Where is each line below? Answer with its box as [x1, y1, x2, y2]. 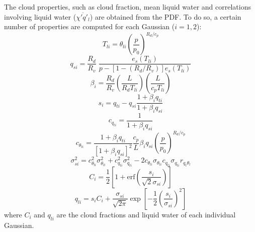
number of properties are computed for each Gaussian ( [4, 21, 175, 32]
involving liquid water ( [4, 11, 76, 22]
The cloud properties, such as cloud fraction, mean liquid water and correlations [4, 2, 251, 12]
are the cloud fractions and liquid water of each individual [56, 209, 236, 219]
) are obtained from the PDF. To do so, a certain [90, 11, 241, 22]
